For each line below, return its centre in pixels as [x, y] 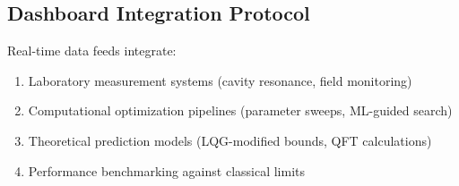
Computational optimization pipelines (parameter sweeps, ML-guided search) [240, 110]
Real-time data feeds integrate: [92, 51]
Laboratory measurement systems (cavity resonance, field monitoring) [220, 80]
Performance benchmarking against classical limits [167, 170]
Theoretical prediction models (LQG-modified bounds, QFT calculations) [230, 140]
